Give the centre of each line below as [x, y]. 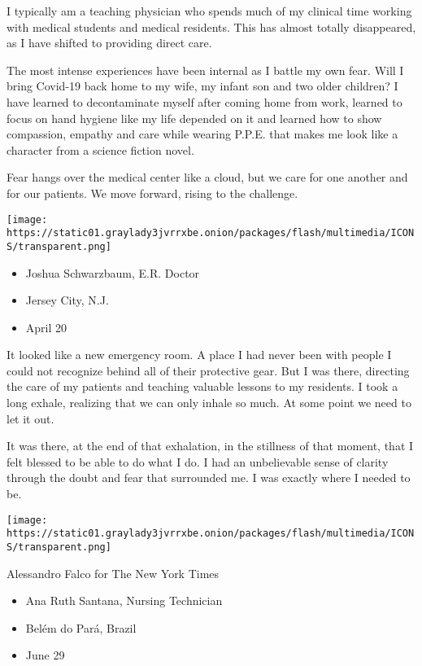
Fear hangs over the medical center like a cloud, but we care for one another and [207, 177]
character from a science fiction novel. [100, 149]
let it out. [30, 418]
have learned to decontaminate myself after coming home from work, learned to [204, 101]
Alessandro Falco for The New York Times [113, 573]
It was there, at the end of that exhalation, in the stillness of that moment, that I [210, 446]
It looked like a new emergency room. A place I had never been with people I [199, 355]
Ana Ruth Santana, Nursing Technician [124, 600]
